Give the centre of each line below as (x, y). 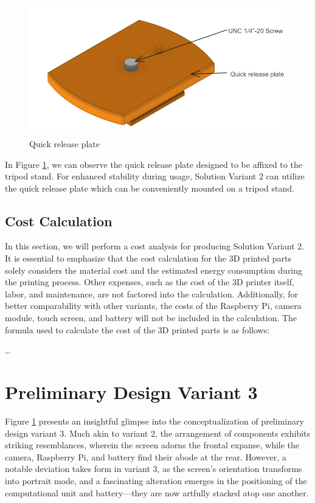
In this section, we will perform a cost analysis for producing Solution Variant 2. (155, 246)
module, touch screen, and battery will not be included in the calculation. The (151, 318)
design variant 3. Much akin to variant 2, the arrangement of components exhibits (158, 433)
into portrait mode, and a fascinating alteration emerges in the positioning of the (156, 480)
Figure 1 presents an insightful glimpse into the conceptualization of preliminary (154, 421)
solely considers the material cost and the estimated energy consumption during (154, 270)
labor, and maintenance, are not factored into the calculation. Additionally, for (152, 293)
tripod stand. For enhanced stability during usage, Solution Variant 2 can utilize (155, 176)
